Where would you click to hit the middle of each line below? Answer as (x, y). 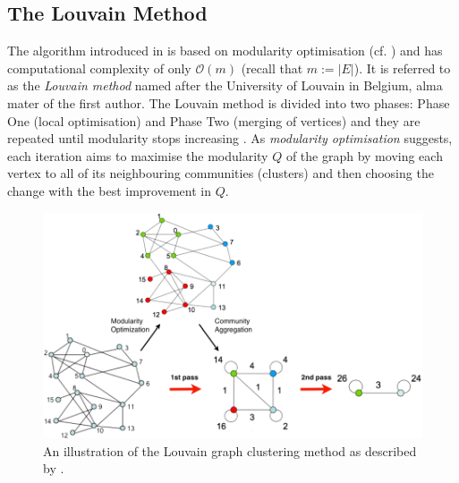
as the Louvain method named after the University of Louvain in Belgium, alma (225, 85)
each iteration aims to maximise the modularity (138, 155)
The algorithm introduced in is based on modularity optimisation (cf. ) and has (225, 51)
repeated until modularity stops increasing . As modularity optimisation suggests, (230, 138)
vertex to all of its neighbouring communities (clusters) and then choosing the (221, 173)
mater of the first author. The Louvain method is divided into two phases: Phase (229, 102)
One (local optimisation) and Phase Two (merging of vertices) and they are (214, 120)
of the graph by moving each (364, 155)
